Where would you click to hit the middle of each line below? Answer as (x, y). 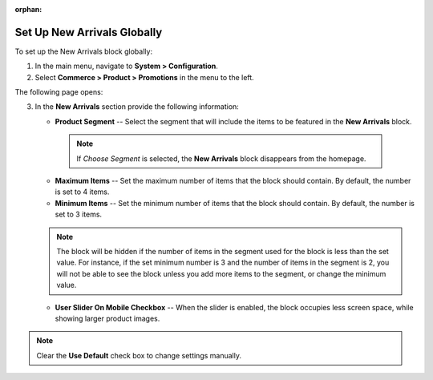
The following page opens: (59, 92)
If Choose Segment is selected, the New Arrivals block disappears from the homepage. (221, 158)
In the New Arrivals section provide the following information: (137, 107)
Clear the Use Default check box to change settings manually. (139, 355)
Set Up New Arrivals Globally (89, 32)
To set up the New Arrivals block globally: (83, 51)
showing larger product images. (107, 318)
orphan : (28, 9)
